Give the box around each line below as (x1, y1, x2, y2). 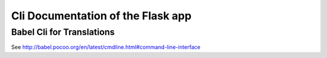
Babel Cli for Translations (11, 27, 115, 37)
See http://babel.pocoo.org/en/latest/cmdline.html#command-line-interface (11, 43, 201, 51)
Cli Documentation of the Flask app (11, 9, 192, 22)
